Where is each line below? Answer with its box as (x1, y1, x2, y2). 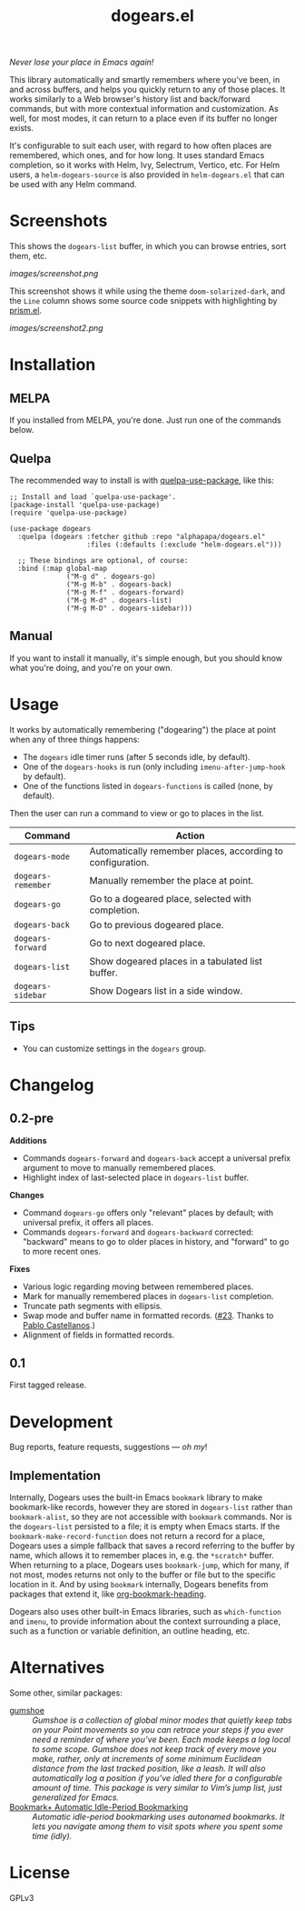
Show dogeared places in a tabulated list (89, 955, 263, 967)
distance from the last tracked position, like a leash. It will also (32, 1763, 266, 1774)
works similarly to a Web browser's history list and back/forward (9, 94, 251, 105)
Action (175, 829, 205, 842)
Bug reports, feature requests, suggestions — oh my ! (9, 1442, 208, 1453)
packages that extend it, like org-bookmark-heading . (9, 1588, 207, 1600)
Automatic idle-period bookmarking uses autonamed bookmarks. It (32, 1811, 285, 1822)
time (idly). (32, 1831, 73, 1841)
